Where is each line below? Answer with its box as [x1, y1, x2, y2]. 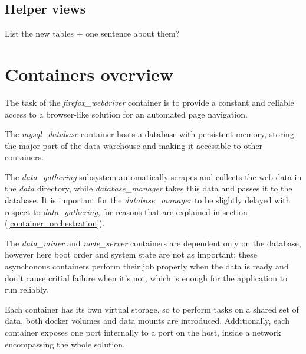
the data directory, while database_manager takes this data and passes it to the [5, 182, 292, 194]
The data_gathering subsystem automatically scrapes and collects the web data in [5, 170, 302, 183]
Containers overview [5, 61, 174, 86]
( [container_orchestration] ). [5, 217, 105, 229]
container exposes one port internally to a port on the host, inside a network [5, 326, 281, 339]
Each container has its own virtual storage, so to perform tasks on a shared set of [5, 303, 299, 315]
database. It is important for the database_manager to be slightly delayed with [5, 194, 291, 206]
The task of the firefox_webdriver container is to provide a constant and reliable [5, 96, 294, 108]
